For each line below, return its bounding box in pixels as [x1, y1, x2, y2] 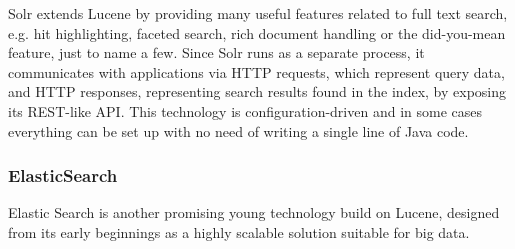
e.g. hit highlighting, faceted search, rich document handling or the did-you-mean [8, 22, 506, 43]
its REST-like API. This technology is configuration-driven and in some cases [8, 100, 482, 121]
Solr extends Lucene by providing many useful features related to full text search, [8, 3, 508, 23]
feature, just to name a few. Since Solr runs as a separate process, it [8, 42, 425, 63]
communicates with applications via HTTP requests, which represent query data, [8, 61, 505, 82]
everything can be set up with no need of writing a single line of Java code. [8, 120, 469, 141]
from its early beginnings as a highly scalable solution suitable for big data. [8, 221, 470, 242]
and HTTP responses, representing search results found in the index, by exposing [8, 81, 507, 102]
